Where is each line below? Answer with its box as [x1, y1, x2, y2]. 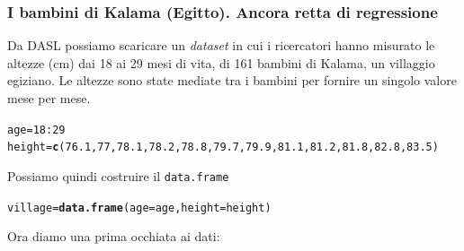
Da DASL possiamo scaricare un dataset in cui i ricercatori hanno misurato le [7, 36, 435, 55]
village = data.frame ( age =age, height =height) [7, 201, 272, 214]
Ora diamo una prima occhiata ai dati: [7, 227, 220, 246]
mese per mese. [7, 89, 91, 107]
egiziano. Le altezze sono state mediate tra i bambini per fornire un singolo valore [7, 71, 457, 90]
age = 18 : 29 [7, 123, 66, 136]
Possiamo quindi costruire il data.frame [7, 166, 229, 185]
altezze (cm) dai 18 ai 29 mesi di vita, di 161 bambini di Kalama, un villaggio [7, 53, 435, 72]
